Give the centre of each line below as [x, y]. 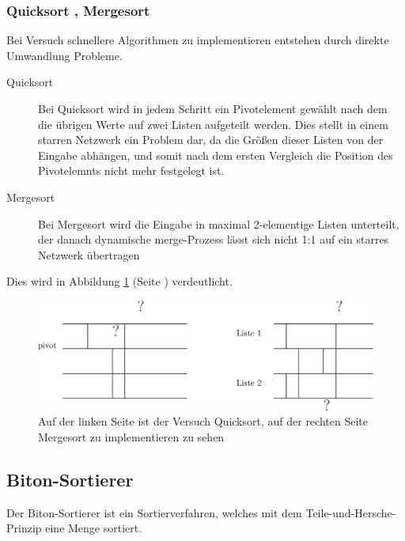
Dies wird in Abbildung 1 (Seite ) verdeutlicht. [119, 281]
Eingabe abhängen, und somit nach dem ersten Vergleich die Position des [216, 155]
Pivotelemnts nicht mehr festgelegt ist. [131, 170]
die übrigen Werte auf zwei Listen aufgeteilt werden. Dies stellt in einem [213, 124]
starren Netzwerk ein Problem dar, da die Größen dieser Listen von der [211, 140]
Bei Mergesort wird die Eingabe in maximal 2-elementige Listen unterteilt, [219, 223]
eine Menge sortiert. [94, 528]
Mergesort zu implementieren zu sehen [131, 436]
